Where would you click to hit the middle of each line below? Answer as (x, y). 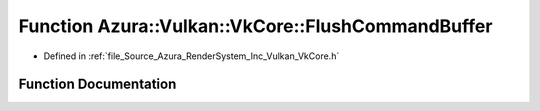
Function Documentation (97, 84)
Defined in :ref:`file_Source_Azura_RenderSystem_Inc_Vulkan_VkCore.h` (191, 56)
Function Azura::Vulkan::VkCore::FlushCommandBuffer (255, 26)
